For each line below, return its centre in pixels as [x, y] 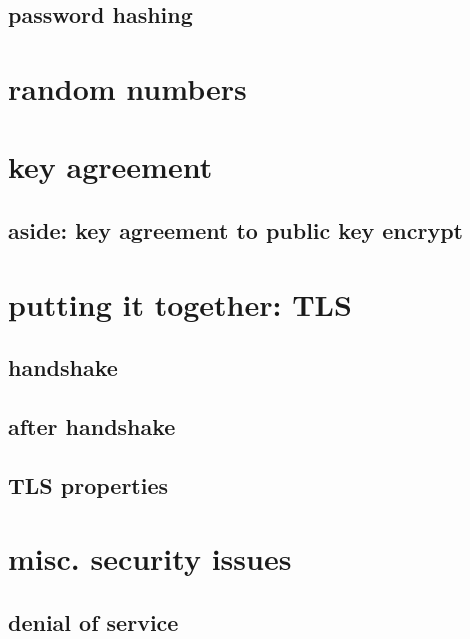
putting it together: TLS [180, 303]
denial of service [93, 621]
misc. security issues [150, 558]
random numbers [127, 87]
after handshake [92, 425]
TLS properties [88, 484]
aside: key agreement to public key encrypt [235, 229]
